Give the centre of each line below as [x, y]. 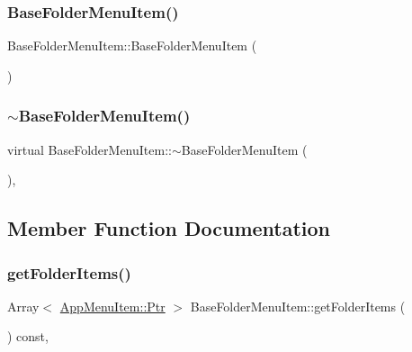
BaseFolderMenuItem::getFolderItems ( [298, 306]
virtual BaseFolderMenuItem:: [90, 149]
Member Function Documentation [169, 228]
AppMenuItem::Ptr [112, 306]
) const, [28, 336]
